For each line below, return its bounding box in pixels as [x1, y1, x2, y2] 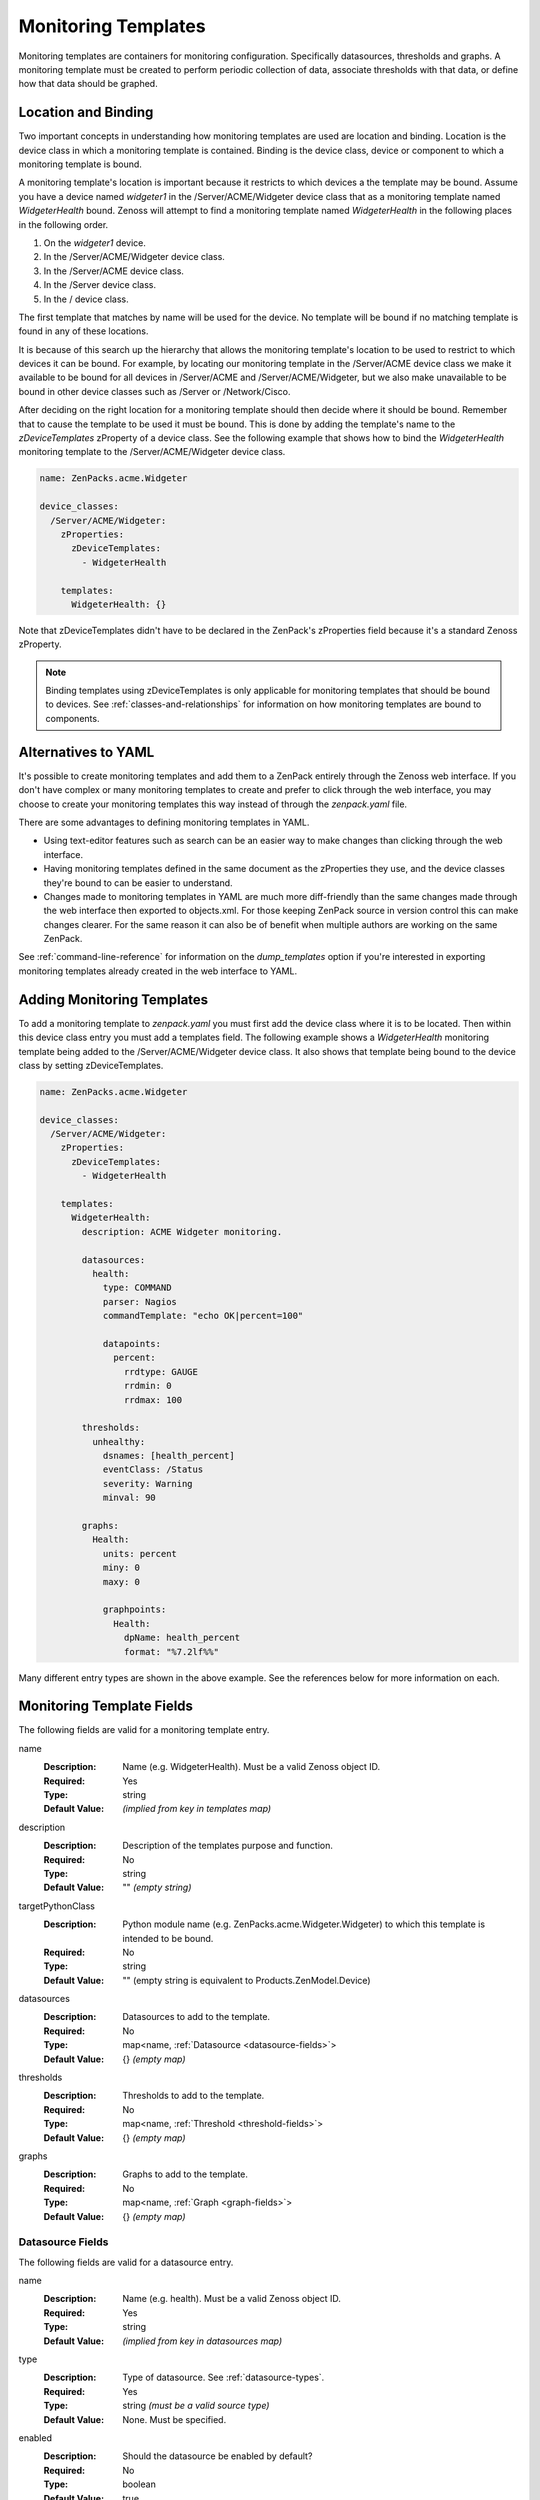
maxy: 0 [102, 1576, 140, 1587]
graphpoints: [102, 1604, 167, 1615]
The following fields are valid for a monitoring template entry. [18, 1724, 270, 1736]
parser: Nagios [102, 1296, 177, 1307]
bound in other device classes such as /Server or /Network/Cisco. [18, 385, 291, 397]
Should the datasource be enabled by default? [122, 2450, 313, 2462]
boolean [122, 2478, 157, 2490]
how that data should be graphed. [18, 78, 159, 90]
